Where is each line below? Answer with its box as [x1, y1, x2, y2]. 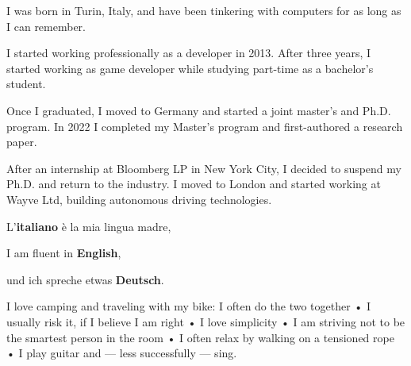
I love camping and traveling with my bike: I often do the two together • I [6, 298, 371, 314]
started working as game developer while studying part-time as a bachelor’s [6, 60, 374, 76]
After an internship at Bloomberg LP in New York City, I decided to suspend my [6, 160, 401, 176]
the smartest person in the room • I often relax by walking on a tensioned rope [6, 329, 394, 345]
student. [6, 75, 46, 92]
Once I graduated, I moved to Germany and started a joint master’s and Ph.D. [6, 102, 391, 118]
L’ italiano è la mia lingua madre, [6, 218, 171, 234]
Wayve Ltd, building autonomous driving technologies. [6, 191, 272, 207]
